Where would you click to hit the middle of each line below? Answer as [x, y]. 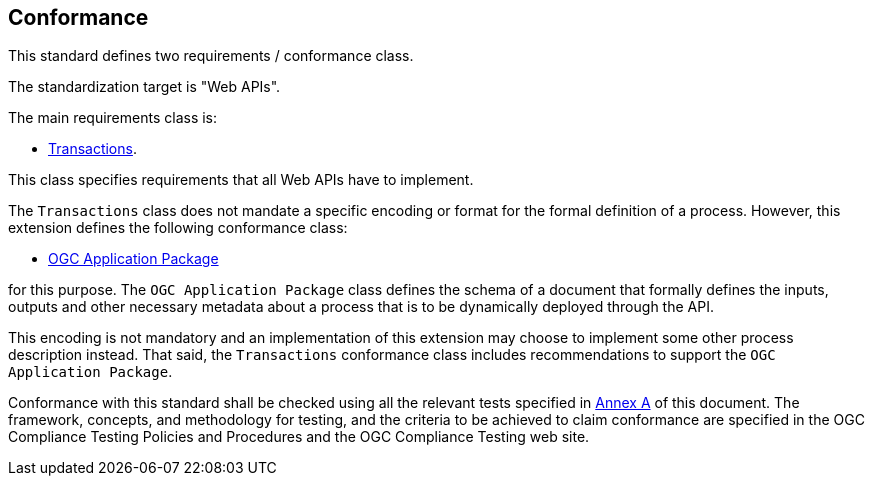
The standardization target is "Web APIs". [144, 87]
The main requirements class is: [113, 118]
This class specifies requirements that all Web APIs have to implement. [241, 180]
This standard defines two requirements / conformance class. [211, 56]
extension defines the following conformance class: [178, 228]
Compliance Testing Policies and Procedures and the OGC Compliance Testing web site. [299, 437]
